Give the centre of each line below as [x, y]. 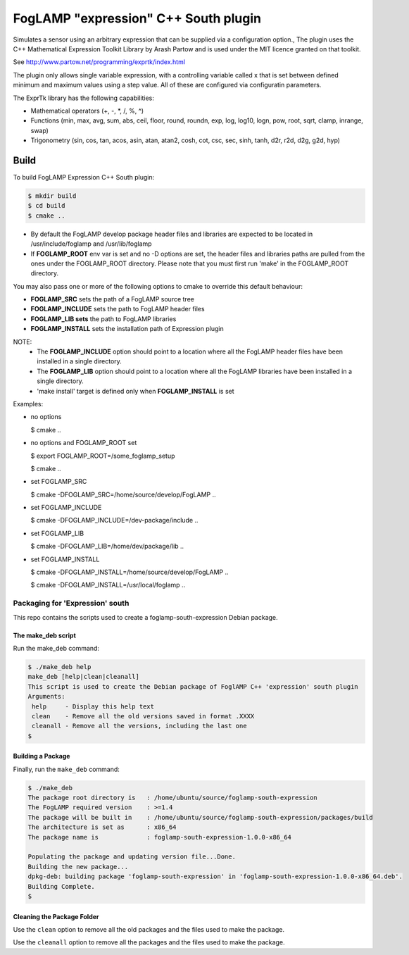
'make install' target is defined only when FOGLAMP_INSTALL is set [136, 391]
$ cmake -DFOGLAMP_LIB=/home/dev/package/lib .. [107, 547]
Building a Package [42, 756]
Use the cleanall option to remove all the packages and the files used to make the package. [149, 942]
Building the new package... [78, 867]
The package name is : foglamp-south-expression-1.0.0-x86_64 [160, 837]
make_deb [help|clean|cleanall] [84, 677]
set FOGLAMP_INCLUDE [66, 508]
